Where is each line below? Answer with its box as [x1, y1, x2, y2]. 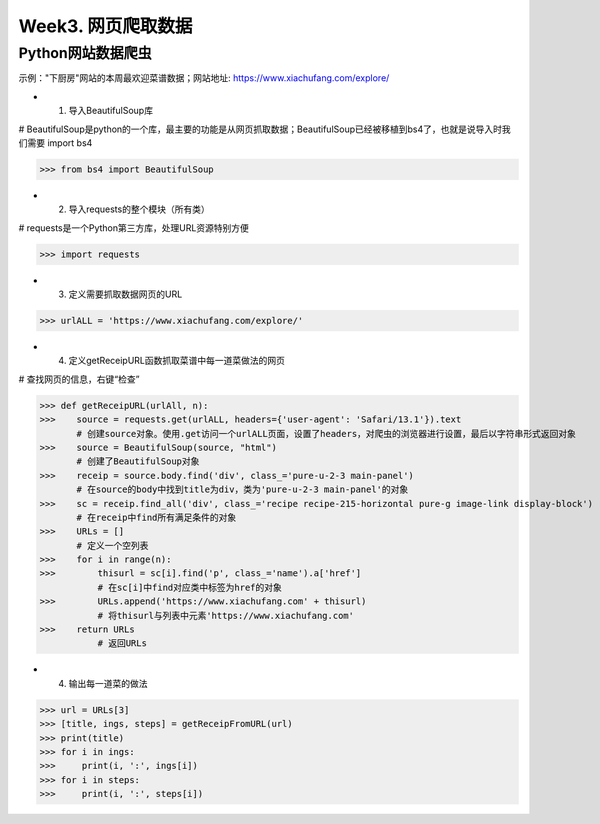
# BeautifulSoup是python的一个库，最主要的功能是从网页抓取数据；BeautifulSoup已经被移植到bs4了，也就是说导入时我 [18, 123, 511, 135]
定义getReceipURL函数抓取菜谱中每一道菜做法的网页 [68, 355, 285, 367]
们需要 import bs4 [18, 136, 93, 149]
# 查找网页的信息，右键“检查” [18, 373, 140, 385]
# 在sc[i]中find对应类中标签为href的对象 [97, 581, 282, 593]
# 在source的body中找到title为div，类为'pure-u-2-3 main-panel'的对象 [76, 484, 409, 495]
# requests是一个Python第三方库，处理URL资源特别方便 [18, 221, 250, 234]
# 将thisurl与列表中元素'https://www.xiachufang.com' [97, 610, 355, 621]
